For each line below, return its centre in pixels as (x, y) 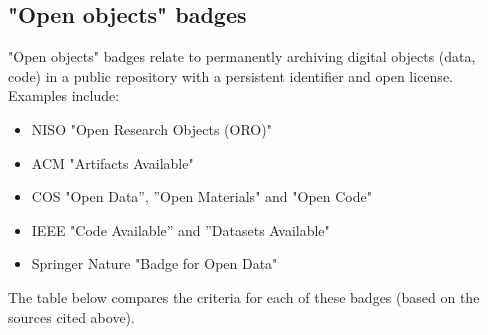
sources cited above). (71, 316)
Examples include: (64, 95)
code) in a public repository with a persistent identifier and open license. (230, 75)
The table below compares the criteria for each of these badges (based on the (244, 296)
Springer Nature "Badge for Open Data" (154, 263)
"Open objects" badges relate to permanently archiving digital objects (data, (242, 56)
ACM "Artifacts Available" (112, 162)
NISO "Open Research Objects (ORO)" (151, 128)
